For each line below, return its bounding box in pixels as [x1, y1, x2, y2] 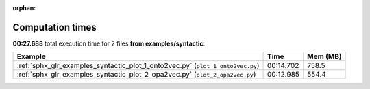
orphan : [12, 4, 36, 12]
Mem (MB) [307, 52, 342, 61]
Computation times [12, 21, 97, 33]
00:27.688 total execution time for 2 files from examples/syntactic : [12, 39, 206, 48]
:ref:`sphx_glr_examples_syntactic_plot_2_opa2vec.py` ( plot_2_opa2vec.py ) [16, 70, 256, 79]
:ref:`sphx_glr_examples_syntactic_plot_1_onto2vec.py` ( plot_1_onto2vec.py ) [16, 61, 260, 71]
